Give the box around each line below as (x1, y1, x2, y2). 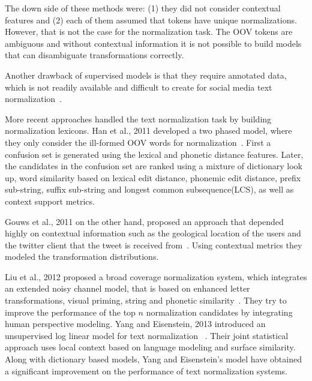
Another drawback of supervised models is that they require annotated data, (5, 68, 287, 81)
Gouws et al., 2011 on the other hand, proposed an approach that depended (5, 215, 284, 227)
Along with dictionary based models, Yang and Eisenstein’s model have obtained (5, 353, 302, 365)
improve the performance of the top (5, 305, 136, 318)
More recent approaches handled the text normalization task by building (5, 112, 272, 125)
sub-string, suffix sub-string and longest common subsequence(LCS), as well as (5, 183, 294, 196)
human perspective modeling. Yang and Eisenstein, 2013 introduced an (5, 317, 266, 330)
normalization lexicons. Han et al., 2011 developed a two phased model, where (5, 124, 292, 137)
